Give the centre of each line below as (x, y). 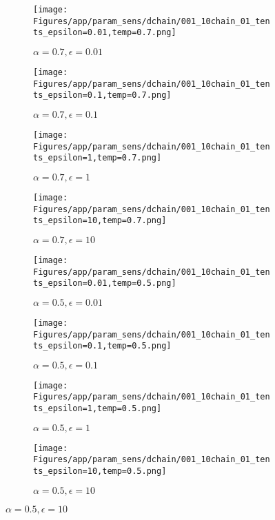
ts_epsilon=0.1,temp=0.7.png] (102, 95)
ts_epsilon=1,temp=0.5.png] (98, 409)
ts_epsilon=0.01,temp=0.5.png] (105, 283)
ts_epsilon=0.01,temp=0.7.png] (105, 33)
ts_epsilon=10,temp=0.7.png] (100, 221)
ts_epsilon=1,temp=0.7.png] (98, 158)
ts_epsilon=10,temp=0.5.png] (100, 471)
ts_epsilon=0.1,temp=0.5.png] (102, 346)
